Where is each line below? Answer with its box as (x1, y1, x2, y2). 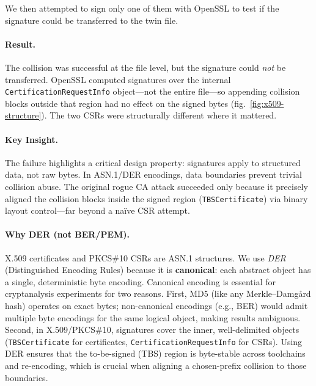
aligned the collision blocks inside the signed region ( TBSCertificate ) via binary (5, 192, 308, 205)
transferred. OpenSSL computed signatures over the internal (5, 73, 231, 86)
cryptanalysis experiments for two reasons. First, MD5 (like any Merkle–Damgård (5, 287, 311, 300)
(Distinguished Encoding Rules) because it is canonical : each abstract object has (5, 263, 311, 276)
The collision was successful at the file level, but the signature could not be (5, 60, 286, 73)
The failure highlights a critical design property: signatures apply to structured (5, 156, 301, 169)
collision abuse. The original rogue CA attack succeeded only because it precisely (5, 180, 308, 192)
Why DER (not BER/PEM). (5, 228, 130, 241)
